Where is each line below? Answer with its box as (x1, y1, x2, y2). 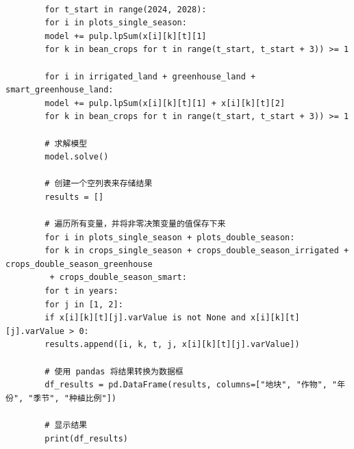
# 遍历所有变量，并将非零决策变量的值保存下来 (45, 219, 226, 229)
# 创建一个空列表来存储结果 (45, 179, 153, 189)
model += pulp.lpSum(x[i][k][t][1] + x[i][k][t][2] (45, 98, 286, 108)
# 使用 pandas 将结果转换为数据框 (45, 366, 184, 376)
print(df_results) (45, 433, 128, 444)
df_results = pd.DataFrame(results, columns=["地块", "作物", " (45, 380, 338, 390)
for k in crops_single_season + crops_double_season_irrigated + (45, 246, 349, 256)
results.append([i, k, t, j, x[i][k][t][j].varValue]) (45, 339, 300, 350)
